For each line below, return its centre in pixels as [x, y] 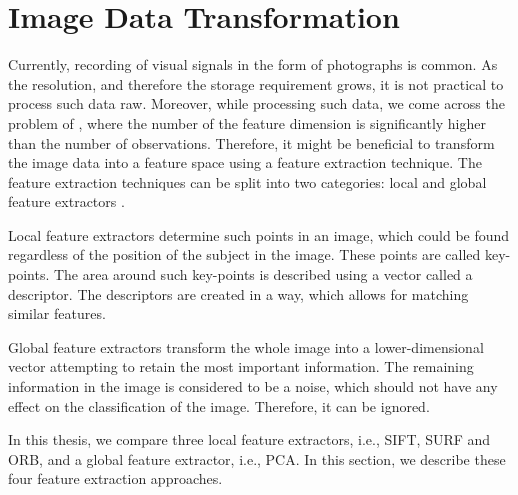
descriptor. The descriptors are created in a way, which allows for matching [238, 293]
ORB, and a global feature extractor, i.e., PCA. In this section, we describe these [257, 458]
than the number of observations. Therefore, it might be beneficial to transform [251, 142]
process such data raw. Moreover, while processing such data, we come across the [256, 103]
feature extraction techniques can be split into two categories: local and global [247, 181]
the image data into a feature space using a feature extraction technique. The [245, 162]
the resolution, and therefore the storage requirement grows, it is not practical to [256, 83]
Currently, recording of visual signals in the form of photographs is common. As [253, 64]
